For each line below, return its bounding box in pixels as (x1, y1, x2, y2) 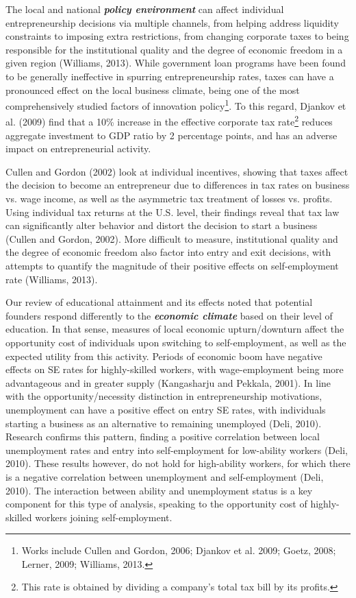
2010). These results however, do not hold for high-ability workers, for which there (5, 456, 351, 470)
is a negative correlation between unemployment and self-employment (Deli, (5, 469, 324, 483)
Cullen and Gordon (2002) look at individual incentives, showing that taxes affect (5, 164, 348, 178)
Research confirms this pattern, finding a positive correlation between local (5, 429, 320, 444)
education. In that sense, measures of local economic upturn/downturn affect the (5, 322, 344, 336)
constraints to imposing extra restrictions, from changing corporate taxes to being (5, 29, 349, 43)
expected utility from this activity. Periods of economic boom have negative (5, 348, 322, 363)
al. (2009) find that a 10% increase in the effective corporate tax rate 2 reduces (5, 112, 333, 129)
